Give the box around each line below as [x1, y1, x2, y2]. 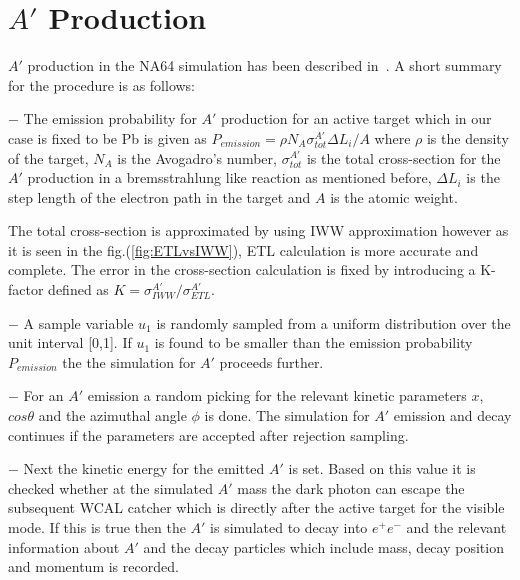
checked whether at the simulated [8, 477, 214, 498]
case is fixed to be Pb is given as [8, 127, 207, 148]
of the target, [8, 147, 89, 168]
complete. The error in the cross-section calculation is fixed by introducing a [8, 259, 476, 280]
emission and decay [393, 405, 512, 426]
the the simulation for [62, 351, 196, 372]
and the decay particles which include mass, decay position [143, 536, 504, 557]
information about [8, 536, 120, 557]
